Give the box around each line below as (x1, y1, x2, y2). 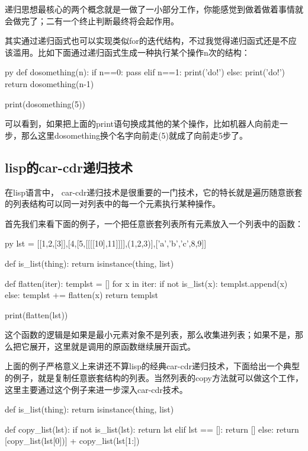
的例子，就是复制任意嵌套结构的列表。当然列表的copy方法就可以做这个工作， (5, 372, 303, 384)
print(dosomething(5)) (5, 97, 85, 110)
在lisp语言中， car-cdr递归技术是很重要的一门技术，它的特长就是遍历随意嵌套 (5, 185, 303, 198)
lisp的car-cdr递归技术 (5, 158, 133, 176)
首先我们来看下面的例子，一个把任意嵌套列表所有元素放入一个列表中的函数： (5, 217, 303, 229)
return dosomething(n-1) (5, 77, 94, 89)
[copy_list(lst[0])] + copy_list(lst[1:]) (5, 434, 140, 447)
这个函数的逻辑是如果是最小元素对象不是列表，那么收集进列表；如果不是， (5, 328, 295, 341)
